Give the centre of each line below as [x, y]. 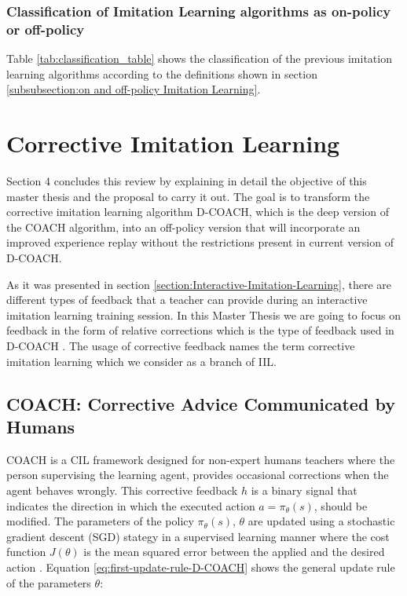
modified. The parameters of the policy [100, 521]
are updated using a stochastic [321, 521]
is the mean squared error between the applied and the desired [234, 552]
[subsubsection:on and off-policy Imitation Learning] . [134, 89]
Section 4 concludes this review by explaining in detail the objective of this [187, 181]
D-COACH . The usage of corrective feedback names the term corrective [181, 345]
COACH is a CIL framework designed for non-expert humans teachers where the [201, 459]
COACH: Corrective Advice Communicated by [201, 403]
